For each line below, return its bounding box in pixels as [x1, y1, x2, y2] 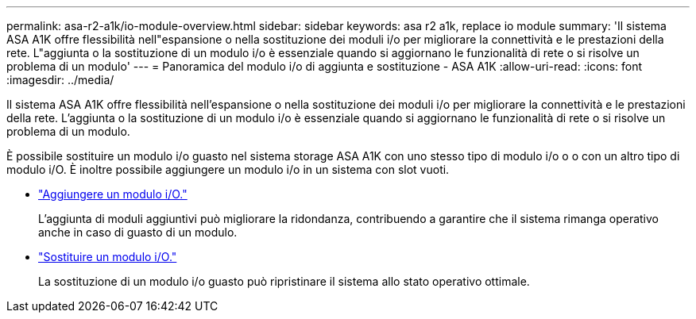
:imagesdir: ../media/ [6, 73, 114, 86]
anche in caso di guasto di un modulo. [38, 225, 238, 239]
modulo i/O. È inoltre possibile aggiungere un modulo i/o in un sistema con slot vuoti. [6, 163, 450, 176]
